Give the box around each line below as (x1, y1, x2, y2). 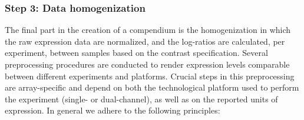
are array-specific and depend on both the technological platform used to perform (5, 81, 299, 94)
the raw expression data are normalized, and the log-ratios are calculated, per (5, 35, 285, 47)
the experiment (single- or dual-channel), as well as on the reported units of (5, 92, 278, 105)
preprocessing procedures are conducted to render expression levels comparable (5, 58, 290, 70)
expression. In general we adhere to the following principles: (5, 104, 220, 116)
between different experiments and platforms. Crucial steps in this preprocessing (5, 69, 295, 82)
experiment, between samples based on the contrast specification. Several (5, 46, 268, 59)
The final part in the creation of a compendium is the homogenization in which (5, 24, 291, 36)
